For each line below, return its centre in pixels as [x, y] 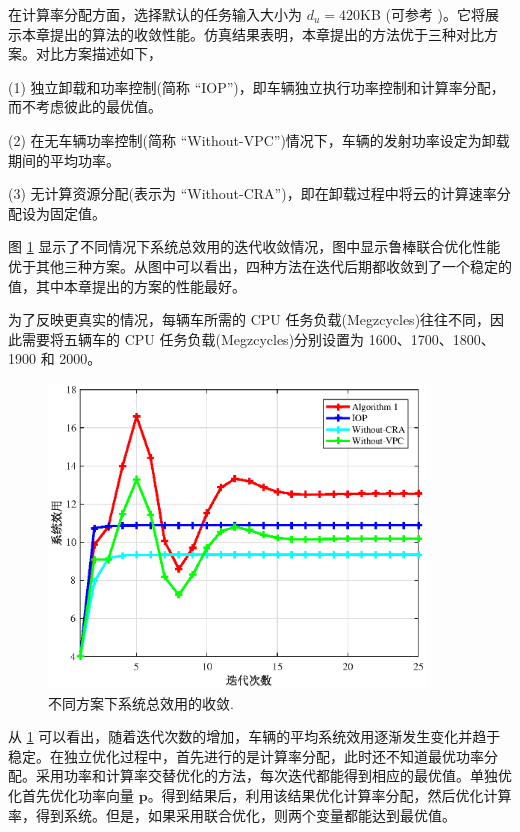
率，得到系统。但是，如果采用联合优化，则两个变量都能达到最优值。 [232, 814]
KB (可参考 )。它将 [423, 14]
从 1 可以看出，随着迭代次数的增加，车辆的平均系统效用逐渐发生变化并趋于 [254, 736]
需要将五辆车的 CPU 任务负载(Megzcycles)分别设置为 [193, 338]
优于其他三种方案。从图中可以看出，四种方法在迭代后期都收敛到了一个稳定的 [260, 265]
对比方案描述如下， [98, 53]
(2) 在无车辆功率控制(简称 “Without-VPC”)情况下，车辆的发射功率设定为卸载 [259, 139]
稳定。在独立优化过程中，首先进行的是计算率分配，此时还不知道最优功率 [246, 755]
